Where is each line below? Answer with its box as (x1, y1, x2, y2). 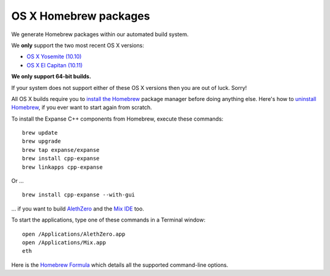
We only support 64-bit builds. (11, 73, 92, 80)
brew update (22, 129, 58, 136)
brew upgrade (22, 138, 61, 145)
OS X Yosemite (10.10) (26, 53, 82, 61)
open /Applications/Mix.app (22, 239, 106, 246)
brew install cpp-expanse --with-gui (22, 192, 136, 198)
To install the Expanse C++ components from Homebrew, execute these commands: (11, 115, 224, 122)
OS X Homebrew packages (11, 9, 150, 23)
